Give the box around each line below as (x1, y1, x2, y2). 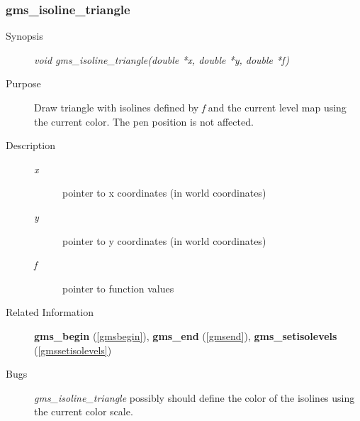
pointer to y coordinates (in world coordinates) (62, 233, 266, 248)
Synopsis (6, 28, 43, 43)
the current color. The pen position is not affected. (34, 114, 254, 129)
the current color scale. (34, 404, 133, 419)
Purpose (6, 76, 41, 91)
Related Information (6, 305, 94, 319)
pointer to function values (62, 280, 174, 295)
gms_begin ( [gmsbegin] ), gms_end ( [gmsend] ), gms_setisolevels (34, 328, 337, 343)
